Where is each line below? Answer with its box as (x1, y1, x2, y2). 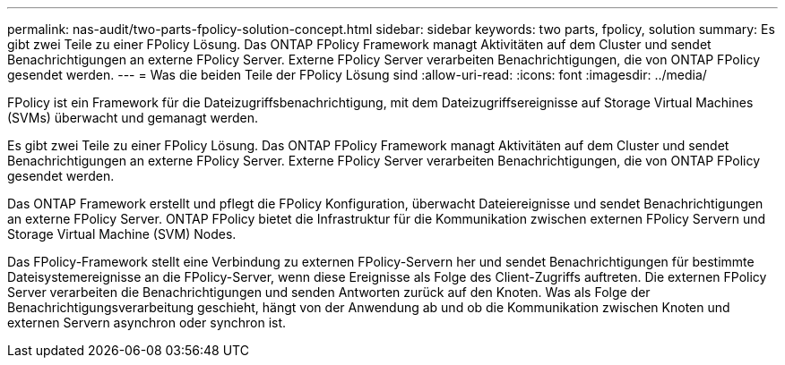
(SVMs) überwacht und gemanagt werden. (7, 110, 258, 125)
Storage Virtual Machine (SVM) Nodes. (7, 226, 237, 242)
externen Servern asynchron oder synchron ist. (7, 315, 287, 330)
